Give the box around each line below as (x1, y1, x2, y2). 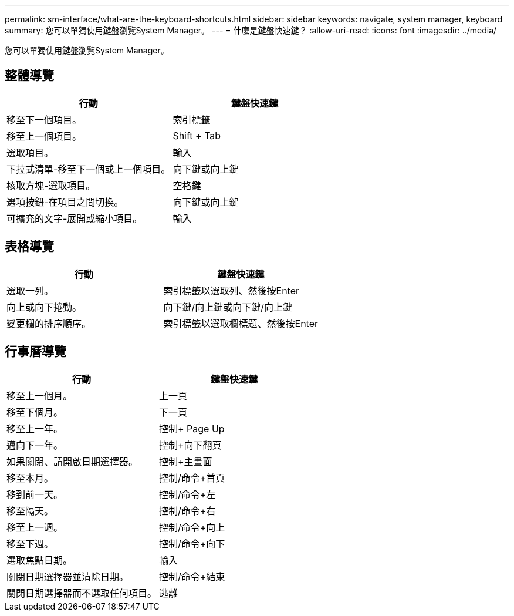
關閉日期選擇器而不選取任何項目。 (6, 587, 157, 599)
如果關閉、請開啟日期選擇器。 (6, 455, 138, 467)
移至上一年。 (6, 422, 63, 435)
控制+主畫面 (159, 455, 212, 467)
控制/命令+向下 (159, 537, 225, 550)
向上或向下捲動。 (6, 301, 82, 313)
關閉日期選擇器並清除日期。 (6, 570, 129, 583)
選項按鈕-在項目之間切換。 (6, 196, 124, 208)
